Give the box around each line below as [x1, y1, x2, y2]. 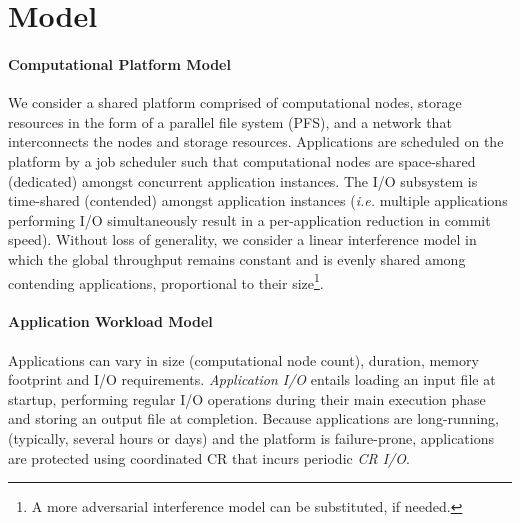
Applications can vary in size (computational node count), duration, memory [8, 349, 479, 370]
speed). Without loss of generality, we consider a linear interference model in [8, 229, 477, 250]
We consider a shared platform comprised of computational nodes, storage [8, 92, 462, 113]
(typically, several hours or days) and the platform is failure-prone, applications [8, 427, 495, 448]
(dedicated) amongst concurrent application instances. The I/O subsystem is [8, 170, 478, 191]
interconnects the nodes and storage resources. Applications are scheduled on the [8, 131, 504, 152]
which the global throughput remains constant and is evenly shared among [8, 248, 466, 269]
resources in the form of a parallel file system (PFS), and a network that [8, 111, 452, 132]
